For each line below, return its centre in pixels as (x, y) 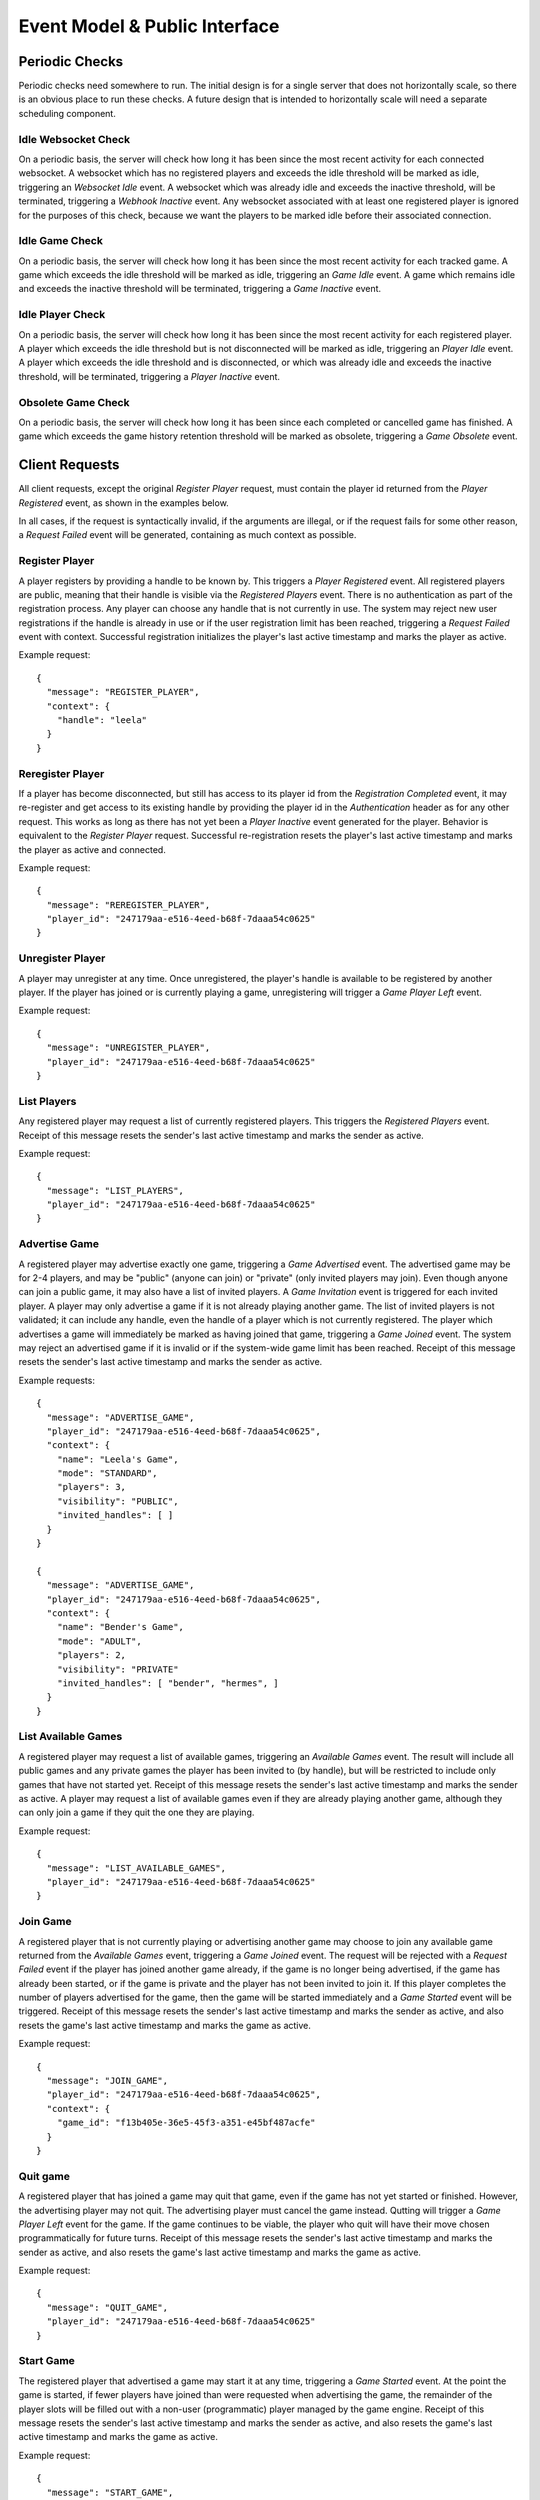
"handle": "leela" (102, 720)
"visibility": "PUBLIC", (117, 1501)
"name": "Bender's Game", (120, 1627)
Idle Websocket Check (74, 139)
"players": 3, (91, 1487)
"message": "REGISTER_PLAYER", (123, 692)
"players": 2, (91, 1655)
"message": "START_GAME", (110, 2492)
